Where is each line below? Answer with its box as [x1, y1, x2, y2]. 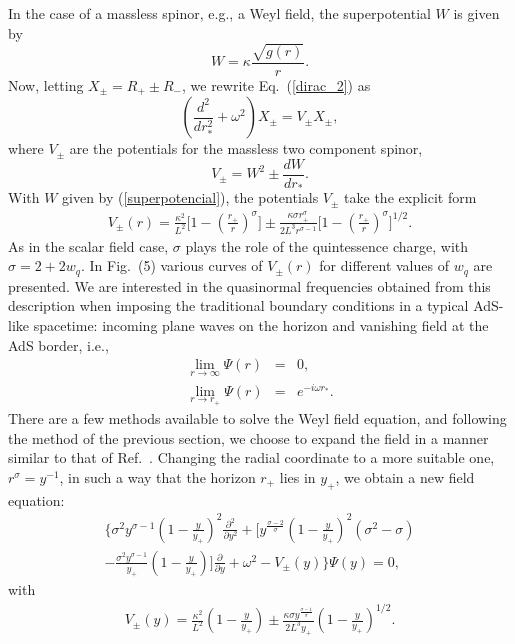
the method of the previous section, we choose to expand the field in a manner [8, 427, 489, 448]
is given [453, 3, 500, 23]
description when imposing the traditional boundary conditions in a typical [8, 295, 469, 316]
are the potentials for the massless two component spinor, [69, 138, 423, 159]
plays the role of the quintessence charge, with [185, 235, 469, 256]
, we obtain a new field [335, 467, 475, 488]
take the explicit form [344, 187, 477, 208]
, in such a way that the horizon [59, 467, 256, 488]
